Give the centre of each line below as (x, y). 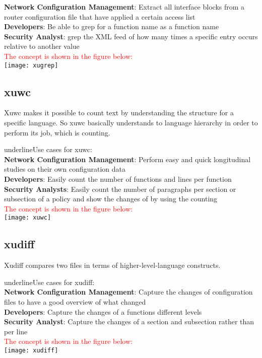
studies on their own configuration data (65, 169)
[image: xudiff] (31, 350)
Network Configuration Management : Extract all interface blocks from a (124, 7)
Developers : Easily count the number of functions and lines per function (118, 178)
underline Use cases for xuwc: (48, 149)
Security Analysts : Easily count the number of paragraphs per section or (120, 189)
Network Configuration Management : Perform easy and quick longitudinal (127, 159)
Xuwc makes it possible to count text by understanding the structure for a (119, 113)
